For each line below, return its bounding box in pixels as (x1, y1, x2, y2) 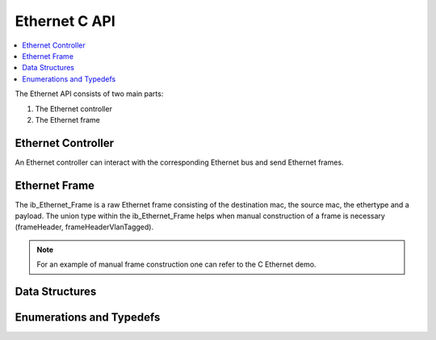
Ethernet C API (15, 12, 116, 30)
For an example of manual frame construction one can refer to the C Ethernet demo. (36, 259, 317, 270)
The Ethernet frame (35, 115, 101, 124)
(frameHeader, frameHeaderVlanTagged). (15, 222, 153, 232)
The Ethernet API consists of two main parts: (15, 89, 164, 99)
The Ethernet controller (35, 103, 113, 113)
